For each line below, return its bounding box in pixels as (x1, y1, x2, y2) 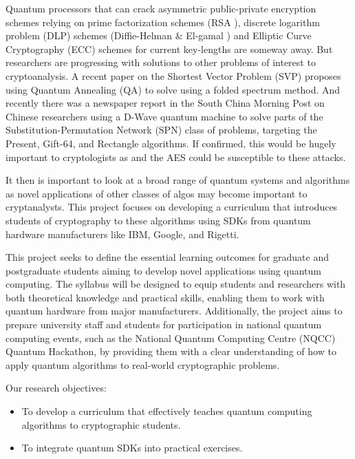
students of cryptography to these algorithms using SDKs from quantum (6, 213, 311, 227)
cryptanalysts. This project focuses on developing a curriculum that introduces (6, 200, 338, 214)
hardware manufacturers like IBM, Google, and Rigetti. (6, 226, 239, 241)
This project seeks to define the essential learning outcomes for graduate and (6, 250, 329, 264)
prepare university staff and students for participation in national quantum (6, 317, 322, 332)
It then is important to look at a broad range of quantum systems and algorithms (6, 173, 350, 187)
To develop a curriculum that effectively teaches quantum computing (21, 404, 312, 418)
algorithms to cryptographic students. (21, 417, 181, 431)
